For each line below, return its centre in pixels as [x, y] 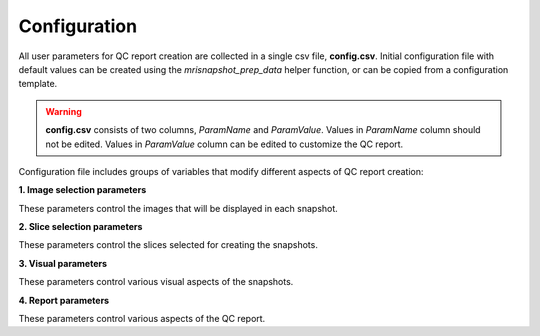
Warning [63, 111]
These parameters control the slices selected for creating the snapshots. [168, 245]
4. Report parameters [64, 300]
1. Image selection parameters [82, 190]
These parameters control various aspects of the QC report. [142, 319]
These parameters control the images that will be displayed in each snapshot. [178, 208]
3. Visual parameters [63, 263]
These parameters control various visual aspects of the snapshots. [156, 282]
